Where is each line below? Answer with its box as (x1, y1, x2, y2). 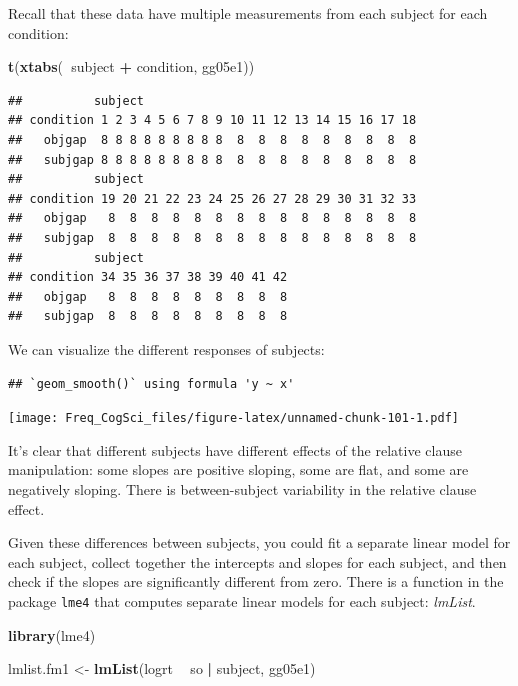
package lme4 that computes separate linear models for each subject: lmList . (8, 590, 476, 611)
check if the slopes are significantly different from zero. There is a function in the (8, 571, 504, 592)
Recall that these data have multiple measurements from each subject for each (8, 3, 488, 23)
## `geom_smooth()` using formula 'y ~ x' (8, 376, 295, 391)
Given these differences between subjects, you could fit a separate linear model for (8, 532, 511, 553)
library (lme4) (8, 624, 96, 645)
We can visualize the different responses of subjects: (8, 338, 325, 359)
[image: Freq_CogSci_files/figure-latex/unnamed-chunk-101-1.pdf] (8, 411, 460, 426)
